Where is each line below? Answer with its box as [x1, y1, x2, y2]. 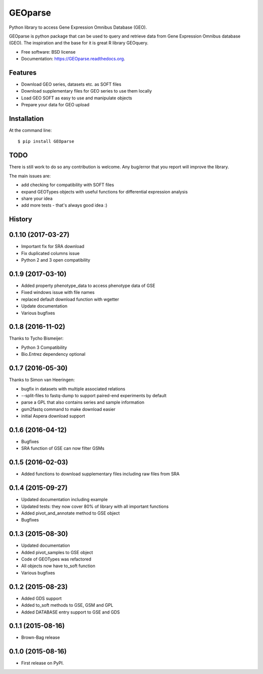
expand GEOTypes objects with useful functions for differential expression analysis [21, 189, 188, 194]
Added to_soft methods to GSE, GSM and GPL [21, 602, 113, 608]
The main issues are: [9, 173, 51, 179]
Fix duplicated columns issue [21, 250, 80, 256]
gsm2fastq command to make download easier [21, 406, 115, 412]
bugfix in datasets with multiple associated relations [21, 385, 126, 392]
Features [9, 68, 37, 77]
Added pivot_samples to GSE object [21, 549, 94, 555]
